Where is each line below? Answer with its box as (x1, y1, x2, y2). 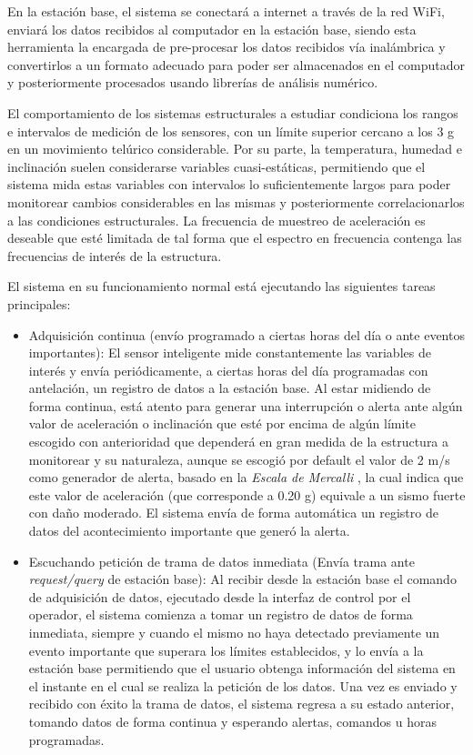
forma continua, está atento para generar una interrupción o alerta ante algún (28, 396, 463, 415)
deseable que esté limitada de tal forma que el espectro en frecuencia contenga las (7, 228, 462, 247)
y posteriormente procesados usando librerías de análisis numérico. (7, 73, 378, 92)
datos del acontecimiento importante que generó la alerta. (28, 521, 350, 540)
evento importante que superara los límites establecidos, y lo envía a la (28, 640, 424, 659)
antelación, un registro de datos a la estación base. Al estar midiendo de (28, 378, 431, 398)
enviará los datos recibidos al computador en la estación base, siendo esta (7, 19, 417, 38)
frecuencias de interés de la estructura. (7, 246, 222, 265)
